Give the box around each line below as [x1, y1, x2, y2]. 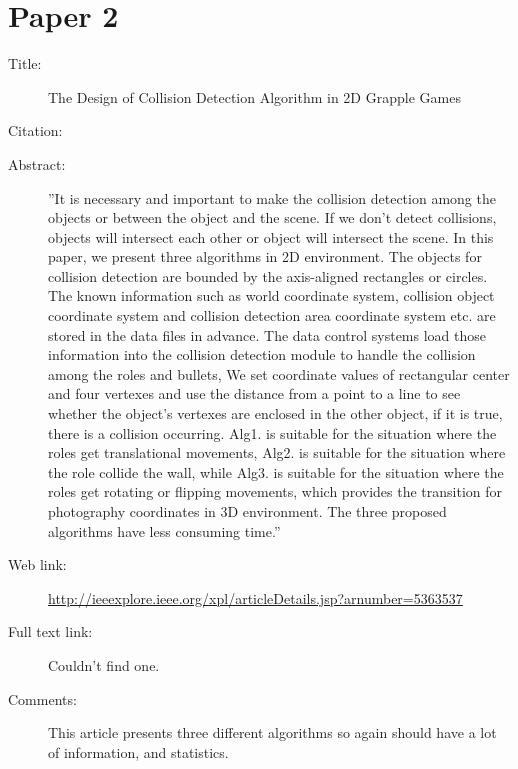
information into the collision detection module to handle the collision [48, 344, 476, 365]
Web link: [8, 554, 67, 575]
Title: [8, 53, 42, 74]
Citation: [8, 120, 63, 141]
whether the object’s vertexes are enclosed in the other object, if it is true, [48, 403, 503, 424]
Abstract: [8, 153, 66, 174]
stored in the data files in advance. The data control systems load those [48, 324, 487, 345]
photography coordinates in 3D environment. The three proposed [48, 501, 447, 521]
